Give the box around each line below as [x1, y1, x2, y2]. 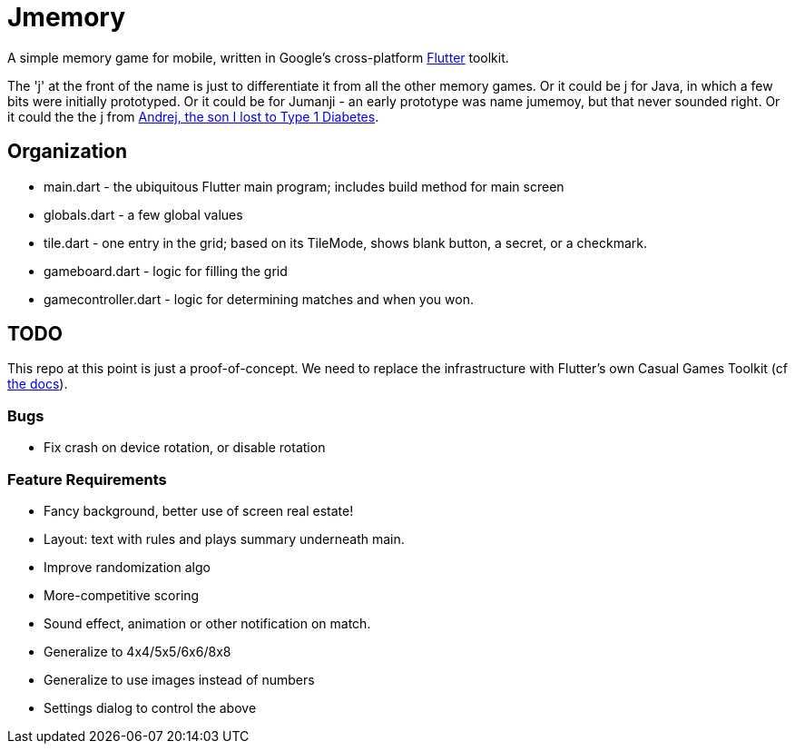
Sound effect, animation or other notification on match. [44, 615, 371, 631]
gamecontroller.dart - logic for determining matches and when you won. [44, 291, 474, 307]
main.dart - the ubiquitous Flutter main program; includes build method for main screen [44, 178, 564, 194]
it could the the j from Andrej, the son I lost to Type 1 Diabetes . [7, 108, 379, 124]
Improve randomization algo [44, 558, 211, 575]
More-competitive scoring [44, 587, 200, 603]
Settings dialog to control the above [44, 699, 257, 716]
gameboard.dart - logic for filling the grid [44, 262, 288, 279]
